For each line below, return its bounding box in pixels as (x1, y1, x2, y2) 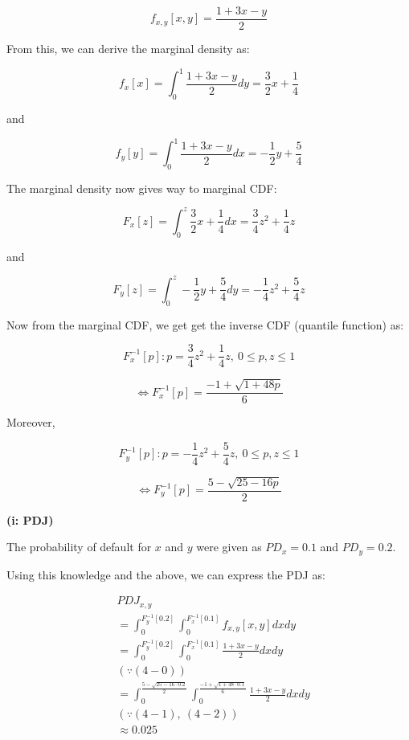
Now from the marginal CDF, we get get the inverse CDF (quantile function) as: (6, 316, 404, 333)
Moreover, (6, 414, 55, 431)
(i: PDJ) (6, 511, 54, 528)
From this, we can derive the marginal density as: (6, 40, 250, 57)
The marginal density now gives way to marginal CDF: (6, 179, 277, 196)
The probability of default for (6, 538, 152, 555)
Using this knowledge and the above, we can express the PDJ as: (6, 566, 325, 583)
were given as (196, 538, 262, 555)
